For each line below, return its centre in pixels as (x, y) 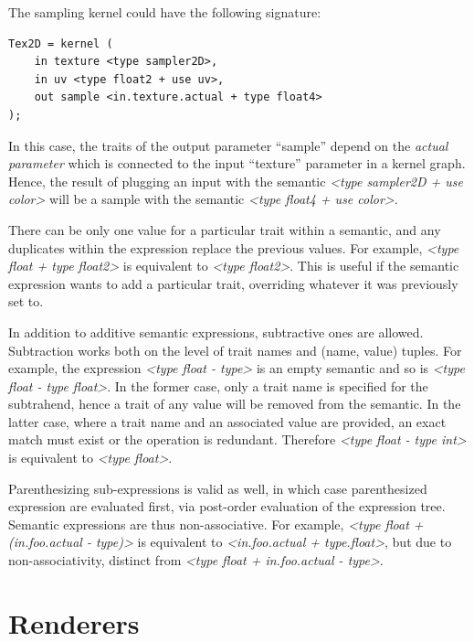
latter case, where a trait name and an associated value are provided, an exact (227, 421)
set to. (26, 301)
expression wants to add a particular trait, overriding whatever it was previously (233, 283)
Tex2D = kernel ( (61, 43)
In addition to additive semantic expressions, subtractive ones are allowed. (216, 332)
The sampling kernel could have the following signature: (165, 12)
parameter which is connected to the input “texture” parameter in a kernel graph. (237, 163)
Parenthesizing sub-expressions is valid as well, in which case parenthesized (218, 488)
